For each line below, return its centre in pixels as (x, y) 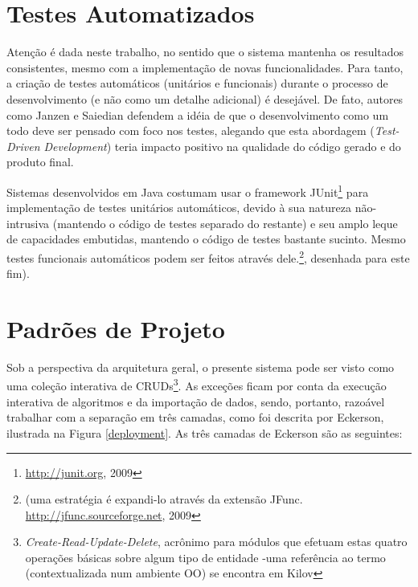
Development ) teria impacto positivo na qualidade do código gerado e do (222, 146)
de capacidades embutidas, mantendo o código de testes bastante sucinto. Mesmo (206, 239)
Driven (23, 146)
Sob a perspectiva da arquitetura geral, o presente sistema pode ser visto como (201, 367)
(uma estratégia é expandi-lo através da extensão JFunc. (164, 499)
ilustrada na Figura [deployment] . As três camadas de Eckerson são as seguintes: (205, 432)
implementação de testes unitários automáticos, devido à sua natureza (179, 208)
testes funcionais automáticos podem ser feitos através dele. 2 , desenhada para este (208, 256)
